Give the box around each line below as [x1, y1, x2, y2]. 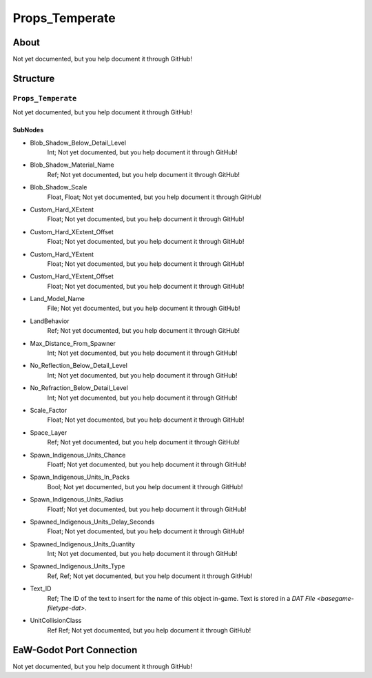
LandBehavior [30, 317, 70, 325]
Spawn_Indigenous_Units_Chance [30, 451, 126, 459]
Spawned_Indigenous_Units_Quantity [30, 540, 136, 548]
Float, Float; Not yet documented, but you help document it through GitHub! [47, 193, 262, 201]
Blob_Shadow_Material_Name [30, 161, 114, 169]
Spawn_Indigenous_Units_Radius [30, 495, 124, 504]
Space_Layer [30, 428, 68, 437]
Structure [12, 72, 55, 84]
